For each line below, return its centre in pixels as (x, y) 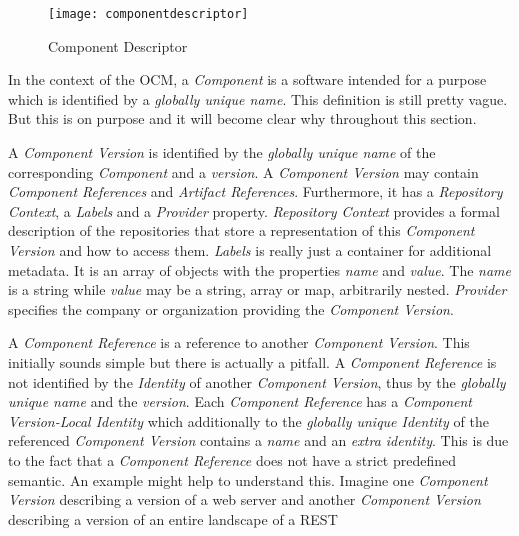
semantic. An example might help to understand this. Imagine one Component (248, 479)
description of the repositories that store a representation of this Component (241, 230)
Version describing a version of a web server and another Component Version (244, 499)
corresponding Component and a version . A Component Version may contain (243, 171)
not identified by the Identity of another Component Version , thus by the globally (257, 381)
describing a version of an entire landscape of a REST (173, 518)
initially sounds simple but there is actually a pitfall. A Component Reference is (252, 361)
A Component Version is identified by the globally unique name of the (222, 152)
